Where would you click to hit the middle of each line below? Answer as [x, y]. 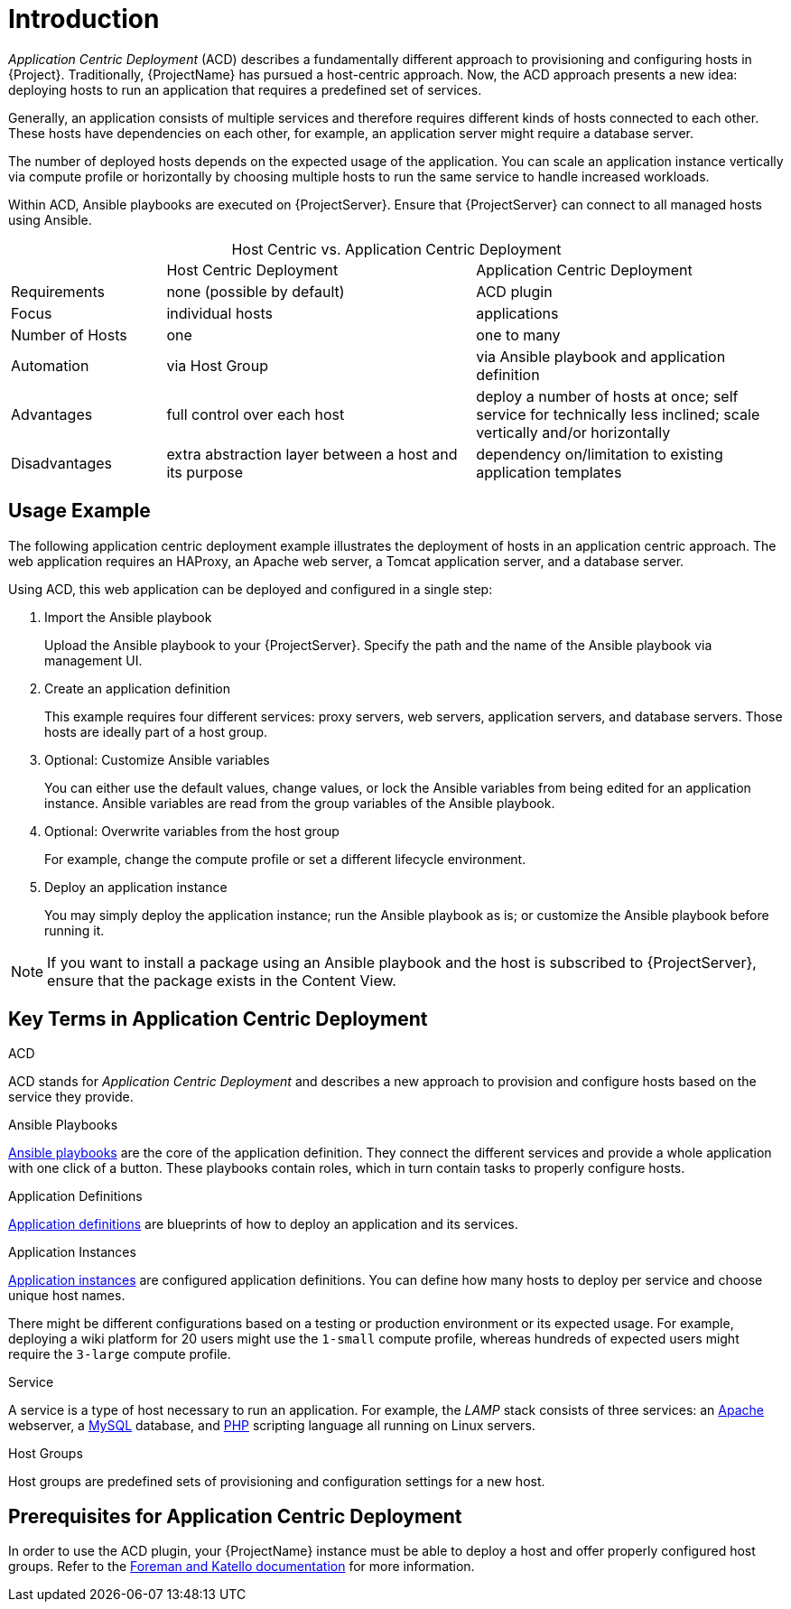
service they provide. [71, 1097]
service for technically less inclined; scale [618, 414]
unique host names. [67, 1296]
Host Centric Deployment [252, 270]
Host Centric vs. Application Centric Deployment [396, 249]
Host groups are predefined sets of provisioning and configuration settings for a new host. [277, 1482]
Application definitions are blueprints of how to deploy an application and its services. [263, 1224]
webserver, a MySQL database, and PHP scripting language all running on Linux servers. [272, 1426]
